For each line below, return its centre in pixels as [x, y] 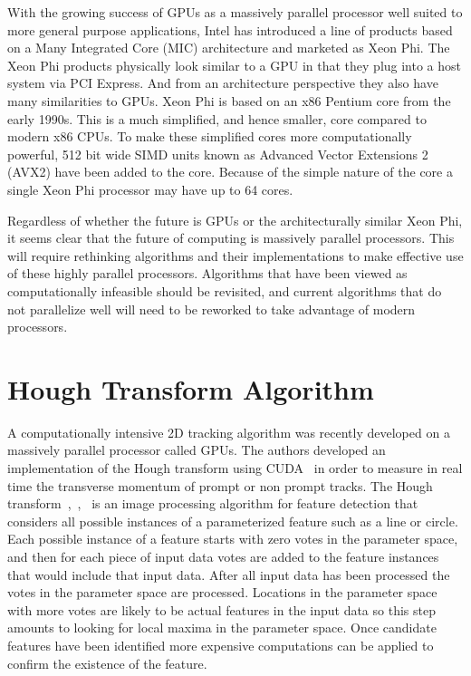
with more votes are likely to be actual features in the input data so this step [221, 609]
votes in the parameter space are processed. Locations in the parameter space [222, 592]
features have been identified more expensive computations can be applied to [221, 645]
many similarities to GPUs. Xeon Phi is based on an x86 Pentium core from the [229, 100]
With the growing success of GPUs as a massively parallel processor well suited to [235, 12]
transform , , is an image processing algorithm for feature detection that [213, 503]
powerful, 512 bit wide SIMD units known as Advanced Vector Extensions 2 [218, 154]
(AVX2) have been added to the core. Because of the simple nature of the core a [230, 172]
